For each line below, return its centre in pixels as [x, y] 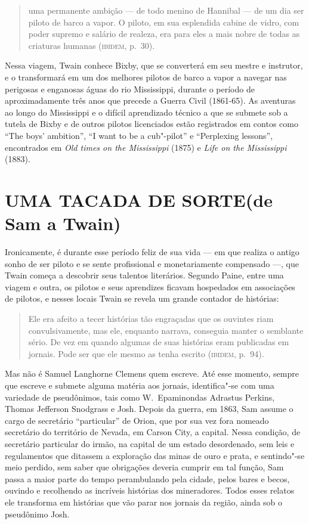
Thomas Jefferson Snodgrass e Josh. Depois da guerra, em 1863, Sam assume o [149, 409]
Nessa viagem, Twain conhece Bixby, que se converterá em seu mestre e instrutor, [154, 65]
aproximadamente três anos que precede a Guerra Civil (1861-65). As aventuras [150, 100]
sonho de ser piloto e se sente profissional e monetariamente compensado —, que [152, 263]
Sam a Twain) [63, 223]
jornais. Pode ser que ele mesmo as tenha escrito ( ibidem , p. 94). [146, 353]
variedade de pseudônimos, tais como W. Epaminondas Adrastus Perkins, [140, 397]
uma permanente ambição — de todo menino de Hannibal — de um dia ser [166, 10]
